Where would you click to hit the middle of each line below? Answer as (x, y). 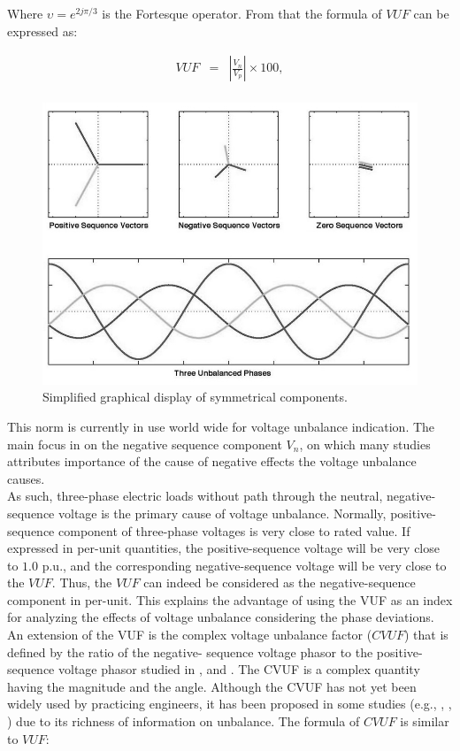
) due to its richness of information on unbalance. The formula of (184, 721)
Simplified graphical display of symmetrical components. (195, 397)
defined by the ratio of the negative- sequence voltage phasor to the (190, 651)
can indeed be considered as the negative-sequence (280, 582)
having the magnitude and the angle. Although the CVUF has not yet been (212, 686)
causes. (26, 478)
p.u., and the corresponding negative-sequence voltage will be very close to (244, 565)
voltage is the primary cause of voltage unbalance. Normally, (222, 513)
